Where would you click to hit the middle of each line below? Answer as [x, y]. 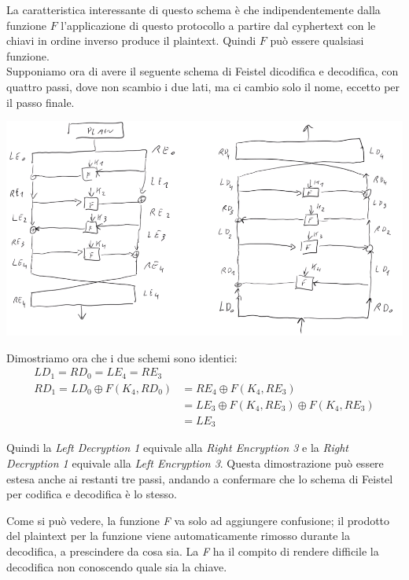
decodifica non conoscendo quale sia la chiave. [117, 566]
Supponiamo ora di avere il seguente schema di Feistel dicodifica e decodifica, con [203, 71]
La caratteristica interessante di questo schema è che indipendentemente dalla [193, 9]
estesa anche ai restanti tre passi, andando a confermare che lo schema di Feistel [200, 478]
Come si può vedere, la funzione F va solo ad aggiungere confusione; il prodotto [198, 520]
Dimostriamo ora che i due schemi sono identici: [122, 357]
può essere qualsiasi [317, 40]
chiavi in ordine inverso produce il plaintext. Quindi [131, 40]
